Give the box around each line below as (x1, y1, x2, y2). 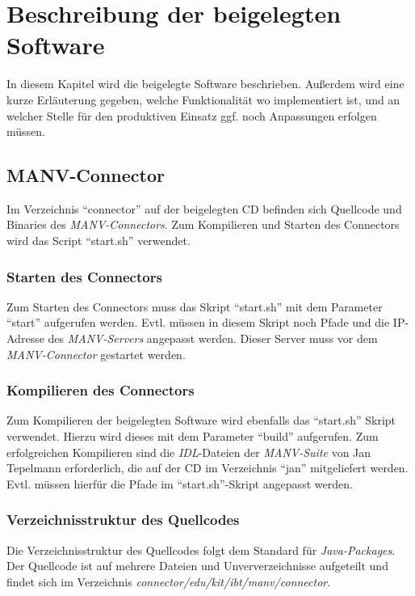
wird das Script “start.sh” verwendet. (6, 232, 191, 249)
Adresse (6, 330, 44, 347)
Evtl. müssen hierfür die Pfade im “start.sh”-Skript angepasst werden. (6, 475, 353, 492)
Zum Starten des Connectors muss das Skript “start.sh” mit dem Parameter (6, 298, 383, 315)
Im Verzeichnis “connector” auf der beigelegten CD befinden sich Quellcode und (6, 200, 402, 217)
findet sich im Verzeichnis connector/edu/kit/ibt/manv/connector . (6, 573, 331, 590)
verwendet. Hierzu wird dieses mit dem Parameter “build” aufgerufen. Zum (6, 428, 379, 445)
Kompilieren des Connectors (6, 380, 195, 400)
